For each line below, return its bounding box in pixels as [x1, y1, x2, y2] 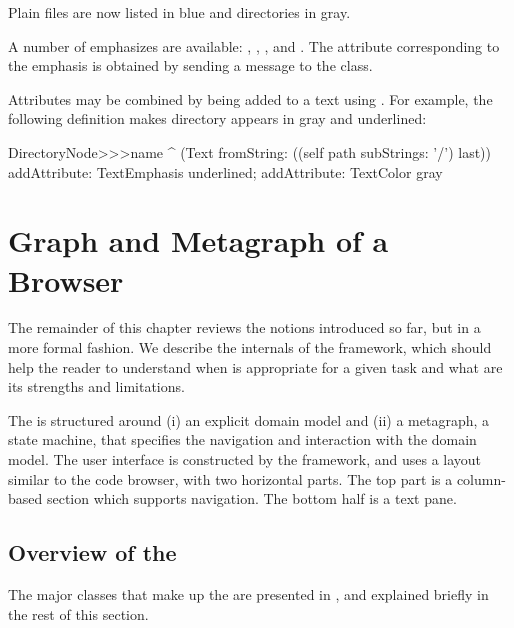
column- [456, 468, 506, 489]
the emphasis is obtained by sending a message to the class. [8, 55, 373, 76]
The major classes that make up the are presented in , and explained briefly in [8, 584, 489, 605]
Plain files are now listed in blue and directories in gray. [8, 2, 351, 22]
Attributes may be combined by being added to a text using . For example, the [8, 88, 493, 109]
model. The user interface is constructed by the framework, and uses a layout [8, 449, 482, 470]
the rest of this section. [8, 603, 149, 624]
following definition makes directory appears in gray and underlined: [8, 108, 427, 129]
